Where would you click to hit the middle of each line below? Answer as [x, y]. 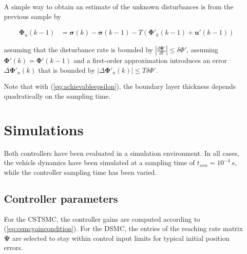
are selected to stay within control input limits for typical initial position [121, 238]
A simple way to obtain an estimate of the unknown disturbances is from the [119, 6]
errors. [14, 247]
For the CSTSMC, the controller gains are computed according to [102, 219]
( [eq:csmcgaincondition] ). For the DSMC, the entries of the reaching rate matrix [123, 228]
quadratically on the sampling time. [57, 96]
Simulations [44, 129]
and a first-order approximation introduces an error [150, 60]
